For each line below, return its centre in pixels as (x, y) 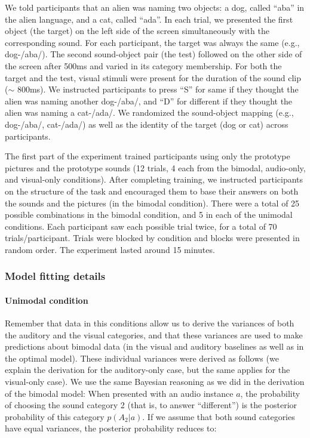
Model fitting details (55, 276)
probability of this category (55, 416)
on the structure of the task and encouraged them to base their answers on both (152, 191)
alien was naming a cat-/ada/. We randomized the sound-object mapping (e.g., (149, 112)
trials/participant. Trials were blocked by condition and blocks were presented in (152, 238)
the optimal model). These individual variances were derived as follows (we (142, 358)
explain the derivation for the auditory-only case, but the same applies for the (148, 370)
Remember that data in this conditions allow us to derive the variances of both (150, 323)
